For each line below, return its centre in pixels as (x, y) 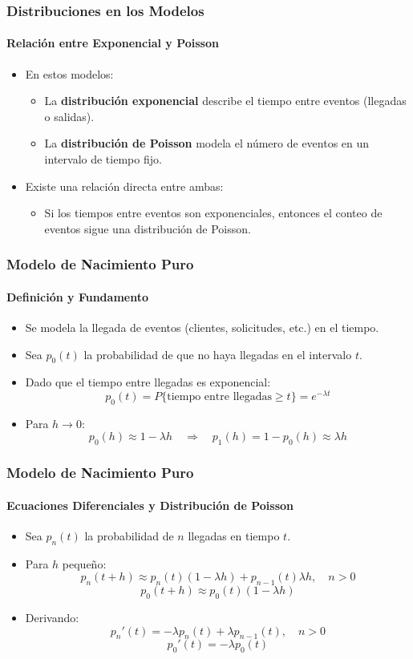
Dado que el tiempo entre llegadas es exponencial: (148, 382)
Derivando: (52, 617)
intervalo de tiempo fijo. (103, 159)
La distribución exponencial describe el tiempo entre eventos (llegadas (225, 101)
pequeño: (84, 563)
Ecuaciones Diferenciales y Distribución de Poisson (150, 505)
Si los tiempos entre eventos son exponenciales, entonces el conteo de (213, 213)
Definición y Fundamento (77, 296)
